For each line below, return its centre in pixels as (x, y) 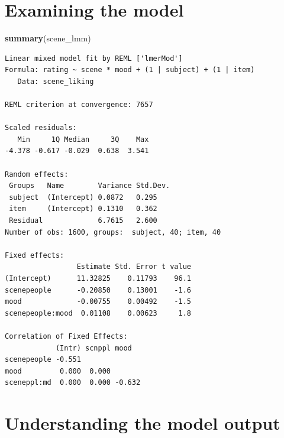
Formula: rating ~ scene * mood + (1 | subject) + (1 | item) (130, 70)
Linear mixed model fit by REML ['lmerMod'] (94, 58)
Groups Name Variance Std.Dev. (90, 186)
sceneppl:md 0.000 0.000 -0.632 (73, 383)
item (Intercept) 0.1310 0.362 (83, 209)
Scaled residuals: (41, 128)
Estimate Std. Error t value (134, 267)
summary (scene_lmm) (48, 38)
